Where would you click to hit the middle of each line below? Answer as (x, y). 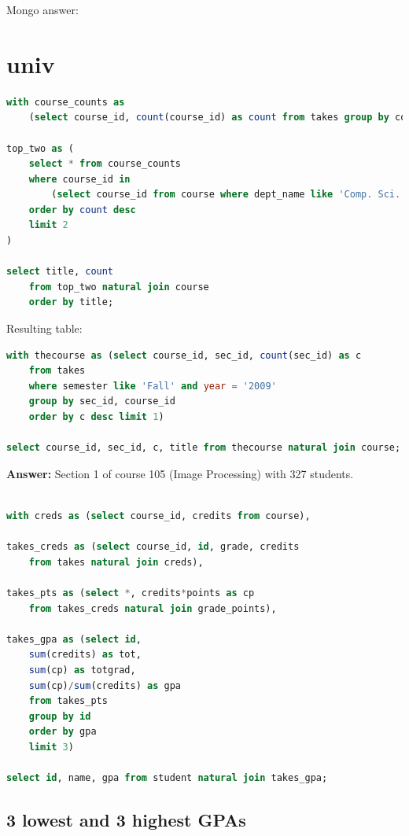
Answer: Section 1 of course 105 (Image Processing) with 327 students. (180, 473)
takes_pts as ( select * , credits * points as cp (131, 593)
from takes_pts (68, 701)
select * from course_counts (105, 164)
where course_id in (79, 179)
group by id (60, 716)
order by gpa (63, 732)
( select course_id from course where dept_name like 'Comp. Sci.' (229, 195)
